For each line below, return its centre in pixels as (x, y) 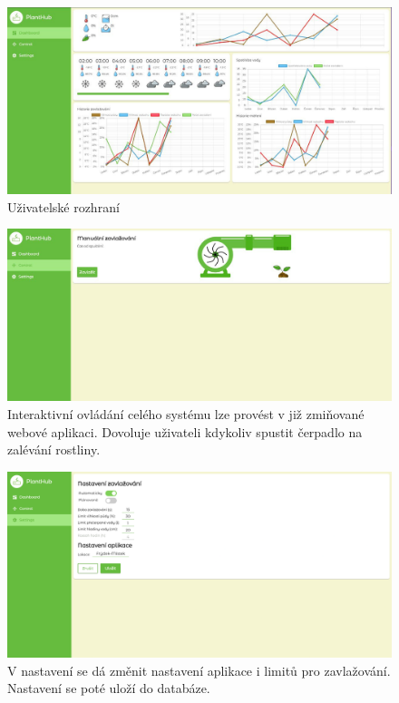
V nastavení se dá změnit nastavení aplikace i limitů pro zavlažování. (199, 670)
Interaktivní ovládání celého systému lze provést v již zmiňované (186, 414)
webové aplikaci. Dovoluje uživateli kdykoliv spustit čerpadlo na (185, 431)
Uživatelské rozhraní (63, 206)
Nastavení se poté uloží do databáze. (109, 688)
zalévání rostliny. (54, 449)
